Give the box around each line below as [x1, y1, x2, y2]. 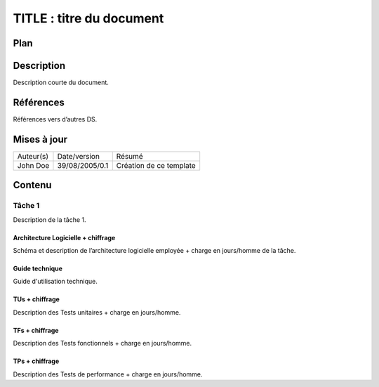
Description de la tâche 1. [13, 215, 87, 224]
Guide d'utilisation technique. [13, 277, 98, 286]
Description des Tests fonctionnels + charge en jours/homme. [13, 339, 192, 348]
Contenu [13, 179, 52, 191]
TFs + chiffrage [13, 326, 59, 334]
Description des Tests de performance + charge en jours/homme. [13, 369, 203, 379]
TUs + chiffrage [13, 295, 60, 303]
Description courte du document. [13, 78, 109, 87]
